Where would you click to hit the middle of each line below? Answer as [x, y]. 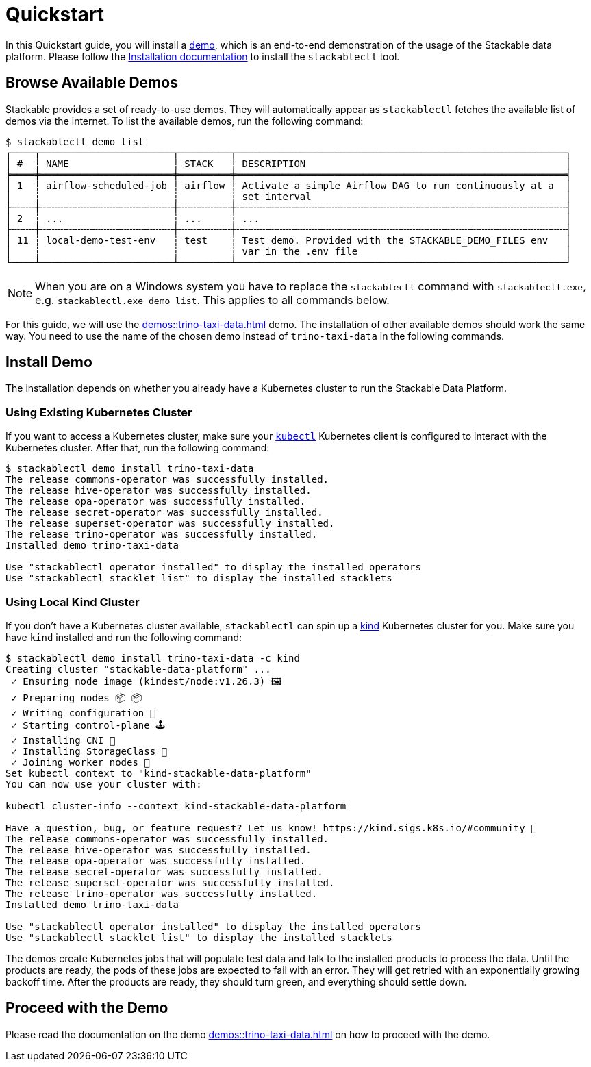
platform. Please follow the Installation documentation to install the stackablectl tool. [203, 56]
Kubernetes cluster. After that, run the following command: [138, 448]
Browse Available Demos [92, 83]
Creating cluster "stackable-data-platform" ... [138, 669]
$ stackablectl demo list [75, 141]
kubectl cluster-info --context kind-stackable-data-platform [176, 806]
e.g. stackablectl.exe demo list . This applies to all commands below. [212, 300]
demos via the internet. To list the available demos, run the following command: [185, 121]
